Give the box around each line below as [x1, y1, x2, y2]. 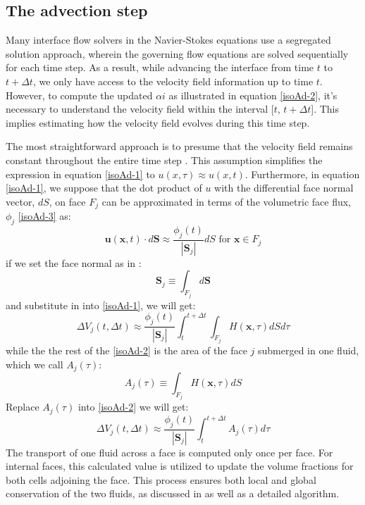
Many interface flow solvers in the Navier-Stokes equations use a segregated [6, 32, 331, 47]
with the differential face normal [214, 180, 354, 195]
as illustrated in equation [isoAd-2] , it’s [168, 87, 338, 102]
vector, [6, 194, 35, 208]
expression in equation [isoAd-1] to [6, 166, 155, 181]
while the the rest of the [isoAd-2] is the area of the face [6, 342, 247, 357]
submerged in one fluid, [257, 342, 359, 357]
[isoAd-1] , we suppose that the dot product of [6, 180, 202, 195]
